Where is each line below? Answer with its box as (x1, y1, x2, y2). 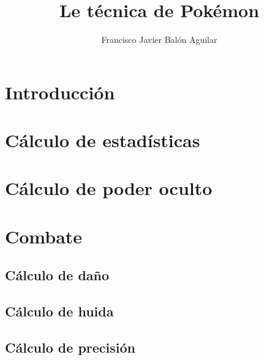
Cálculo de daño (5, 266, 110, 285)
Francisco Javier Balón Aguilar (101, 33, 217, 46)
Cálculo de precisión (5, 337, 135, 356)
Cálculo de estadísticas (5, 128, 200, 153)
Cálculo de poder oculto (5, 175, 213, 201)
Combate (5, 223, 83, 248)
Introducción (5, 79, 115, 104)
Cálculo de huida (5, 302, 114, 321)
